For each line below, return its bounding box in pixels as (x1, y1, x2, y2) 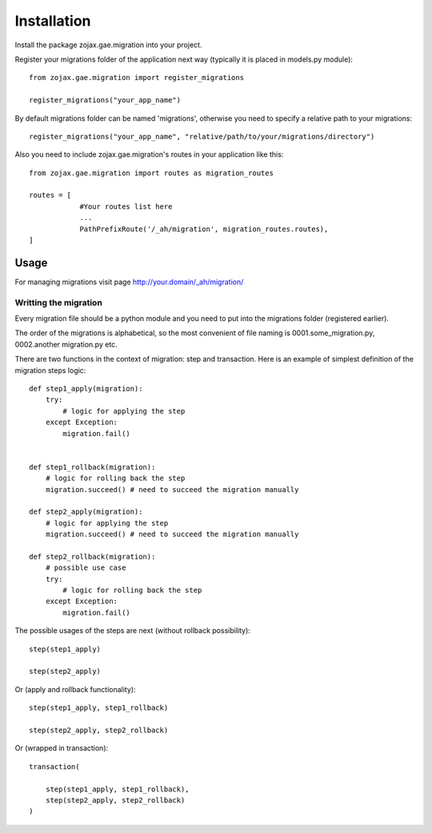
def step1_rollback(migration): (29, 463, 156, 471)
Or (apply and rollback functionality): (14, 684, 136, 694)
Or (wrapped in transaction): (14, 743, 109, 753)
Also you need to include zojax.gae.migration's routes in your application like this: (14, 150, 284, 159)
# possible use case (45, 563, 126, 572)
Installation (14, 12, 91, 30)
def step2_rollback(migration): (29, 552, 156, 561)
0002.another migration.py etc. (14, 339, 118, 349)
